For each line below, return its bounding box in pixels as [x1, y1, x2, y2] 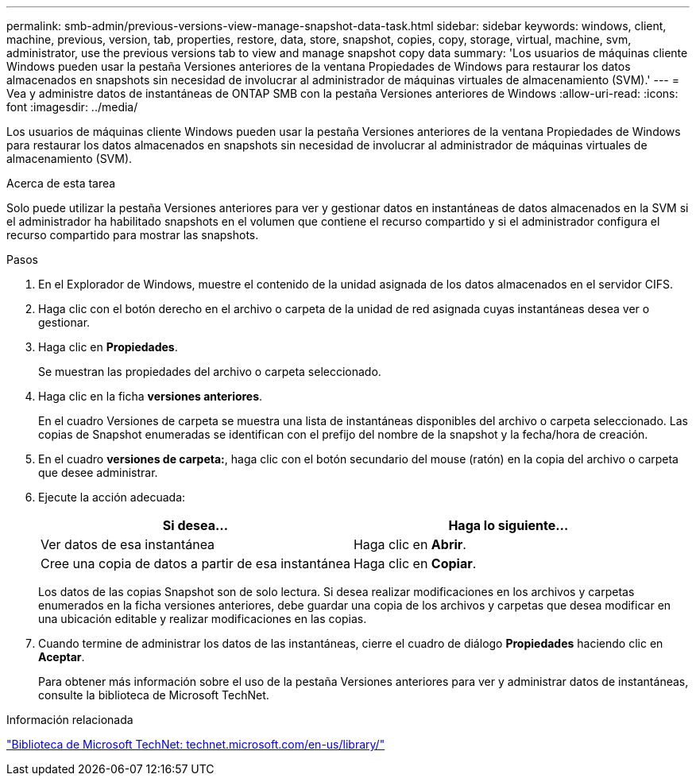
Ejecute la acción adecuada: [38, 490, 186, 504]
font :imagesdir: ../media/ [6, 100, 138, 114]
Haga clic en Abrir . [353, 536, 466, 552]
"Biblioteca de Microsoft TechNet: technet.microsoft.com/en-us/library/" [6, 737, 385, 751]
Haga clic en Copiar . [353, 556, 477, 571]
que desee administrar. [38, 466, 158, 479]
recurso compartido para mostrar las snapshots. [6, 228, 259, 242]
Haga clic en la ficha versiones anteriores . [38, 389, 263, 403]
